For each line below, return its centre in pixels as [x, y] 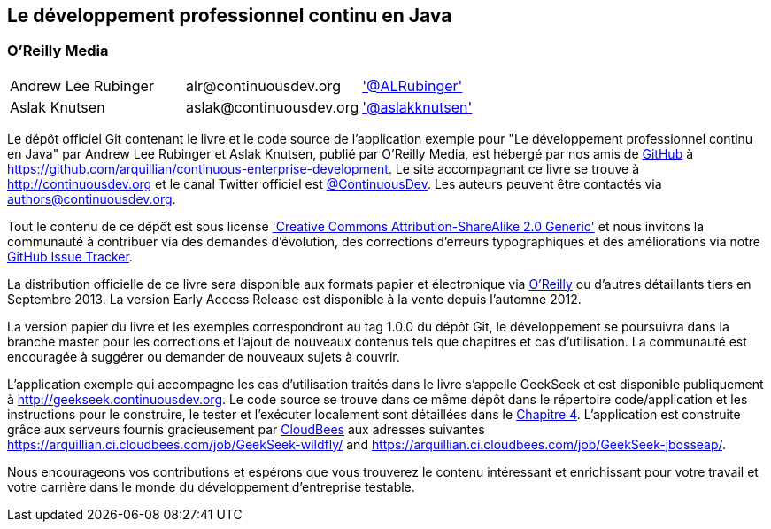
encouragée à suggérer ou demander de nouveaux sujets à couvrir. [204, 356]
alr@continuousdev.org [264, 86]
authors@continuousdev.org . [92, 198]
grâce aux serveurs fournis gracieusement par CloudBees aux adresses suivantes [246, 429]
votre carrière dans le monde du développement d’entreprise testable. [211, 486]
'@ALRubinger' [412, 86]
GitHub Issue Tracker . [70, 256]
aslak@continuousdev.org [273, 107]
